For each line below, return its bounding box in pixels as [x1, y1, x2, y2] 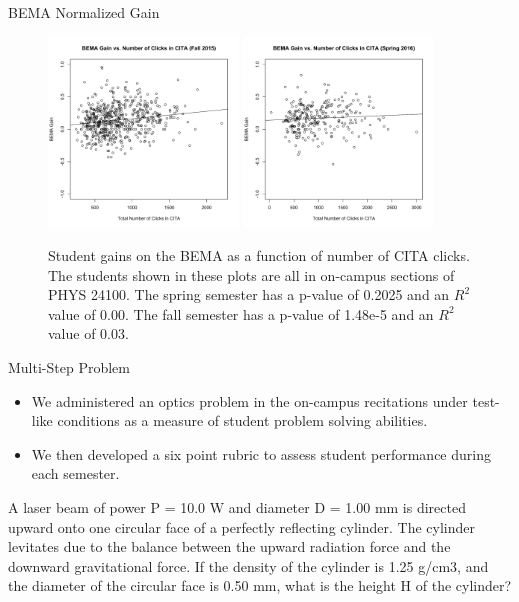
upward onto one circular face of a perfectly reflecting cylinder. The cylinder [8, 516, 475, 537]
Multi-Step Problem [8, 356, 130, 377]
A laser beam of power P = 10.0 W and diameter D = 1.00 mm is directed [8, 496, 466, 517]
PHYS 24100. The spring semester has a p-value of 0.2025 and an [48, 284, 450, 305]
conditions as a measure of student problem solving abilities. [57, 410, 428, 431]
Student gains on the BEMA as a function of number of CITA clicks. [48, 244, 470, 265]
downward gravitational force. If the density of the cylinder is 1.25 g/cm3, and [8, 555, 489, 576]
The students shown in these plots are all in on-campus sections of [48, 264, 455, 285]
